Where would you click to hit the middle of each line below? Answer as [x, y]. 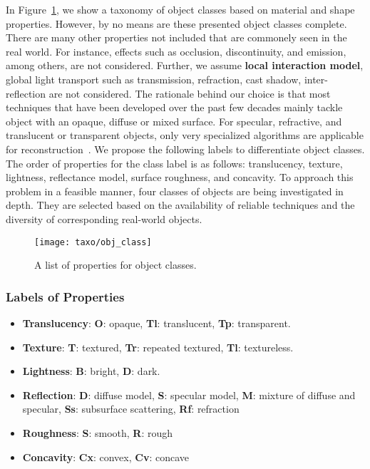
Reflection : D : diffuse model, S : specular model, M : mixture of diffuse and [189, 395]
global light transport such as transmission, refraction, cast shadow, [154, 79]
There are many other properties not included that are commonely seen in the [176, 37]
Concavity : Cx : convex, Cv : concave [106, 457]
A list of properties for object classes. [115, 265]
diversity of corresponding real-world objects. [104, 218]
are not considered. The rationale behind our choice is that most [190, 93]
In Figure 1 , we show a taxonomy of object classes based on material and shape [180, 9]
